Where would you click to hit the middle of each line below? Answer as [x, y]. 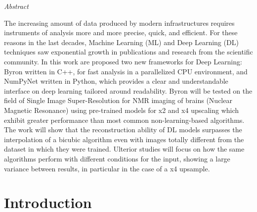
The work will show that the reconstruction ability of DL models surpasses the [123, 130]
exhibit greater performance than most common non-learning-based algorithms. [124, 120]
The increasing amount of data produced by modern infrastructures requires [119, 23]
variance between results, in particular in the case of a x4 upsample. [107, 168]
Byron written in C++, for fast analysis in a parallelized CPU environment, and [126, 71]
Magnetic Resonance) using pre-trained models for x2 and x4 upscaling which [122, 110]
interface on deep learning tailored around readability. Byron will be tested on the [128, 90]
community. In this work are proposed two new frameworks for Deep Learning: [123, 61]
